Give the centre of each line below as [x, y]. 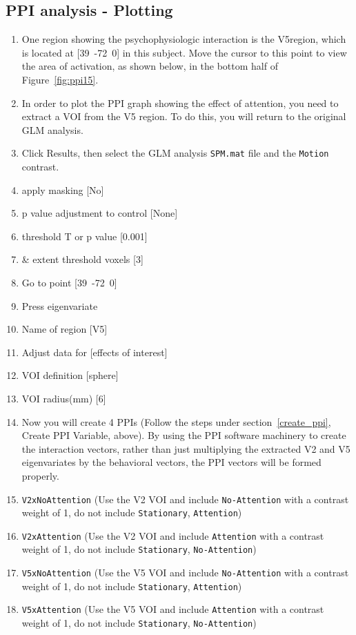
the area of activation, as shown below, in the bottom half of [150, 66]
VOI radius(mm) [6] [64, 398]
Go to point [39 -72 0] [69, 282]
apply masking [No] [63, 189]
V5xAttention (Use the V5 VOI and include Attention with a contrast [173, 609]
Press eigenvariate [60, 305]
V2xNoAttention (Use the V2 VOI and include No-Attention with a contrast [185, 499]
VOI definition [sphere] [70, 375]
